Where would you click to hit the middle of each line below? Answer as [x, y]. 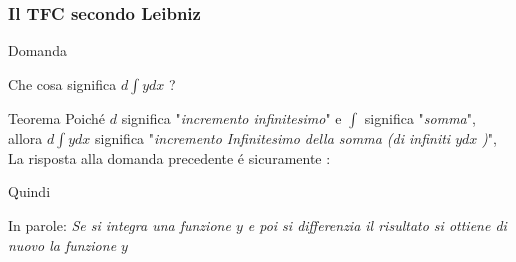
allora [25, 137]
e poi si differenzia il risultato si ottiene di [377, 225]
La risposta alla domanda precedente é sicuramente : [169, 157]
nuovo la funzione [62, 244]
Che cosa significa [62, 83]
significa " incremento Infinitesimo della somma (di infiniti [273, 137]
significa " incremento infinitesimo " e [231, 117]
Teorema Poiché [57, 117]
